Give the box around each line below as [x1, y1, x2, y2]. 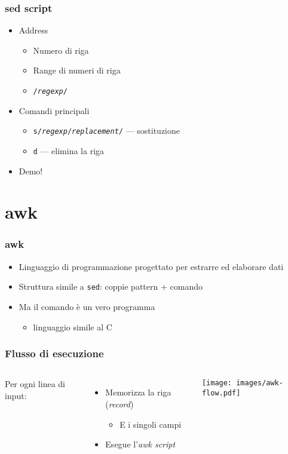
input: [5, 389, 27, 401]
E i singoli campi [120, 418, 182, 430]
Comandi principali [19, 104, 90, 116]
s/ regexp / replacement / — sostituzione [33, 124, 180, 137]
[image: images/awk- [201, 379, 283, 388]
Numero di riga [33, 44, 89, 56]
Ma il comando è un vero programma [19, 300, 155, 312]
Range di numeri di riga [33, 64, 121, 76]
